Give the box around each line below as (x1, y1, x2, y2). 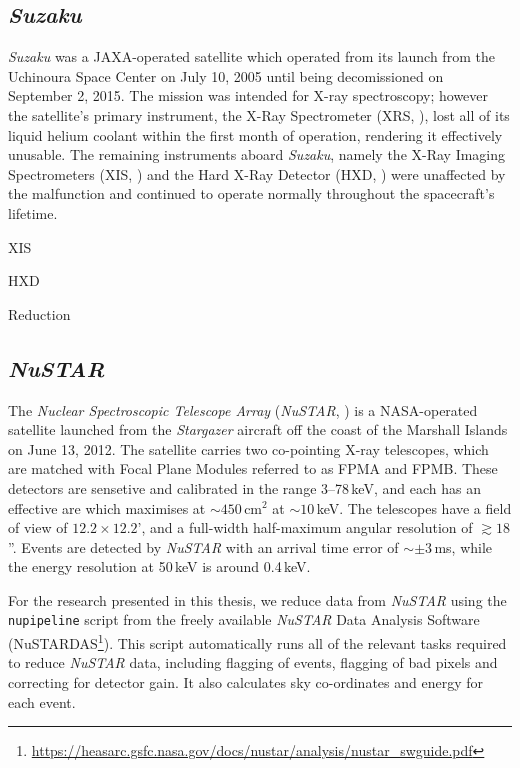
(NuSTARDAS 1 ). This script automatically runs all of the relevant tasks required (8, 630, 507, 653)
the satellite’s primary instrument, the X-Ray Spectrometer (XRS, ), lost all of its (8, 104, 510, 125)
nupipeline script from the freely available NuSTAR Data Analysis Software (8, 609, 480, 630)
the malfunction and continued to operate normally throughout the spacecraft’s (8, 183, 495, 204)
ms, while (434, 536, 493, 557)
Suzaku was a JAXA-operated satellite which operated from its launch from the (8, 46, 495, 67)
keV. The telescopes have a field (316, 497, 512, 518)
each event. (8, 691, 76, 712)
